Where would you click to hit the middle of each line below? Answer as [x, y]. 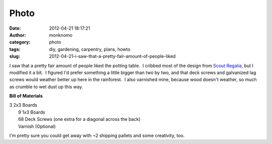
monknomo [61, 35]
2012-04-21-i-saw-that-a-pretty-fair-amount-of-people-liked [112, 56]
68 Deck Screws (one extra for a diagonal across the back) [79, 119]
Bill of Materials [26, 96]
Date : [15, 28]
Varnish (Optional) [37, 126]
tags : [15, 49]
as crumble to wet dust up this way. [46, 87]
